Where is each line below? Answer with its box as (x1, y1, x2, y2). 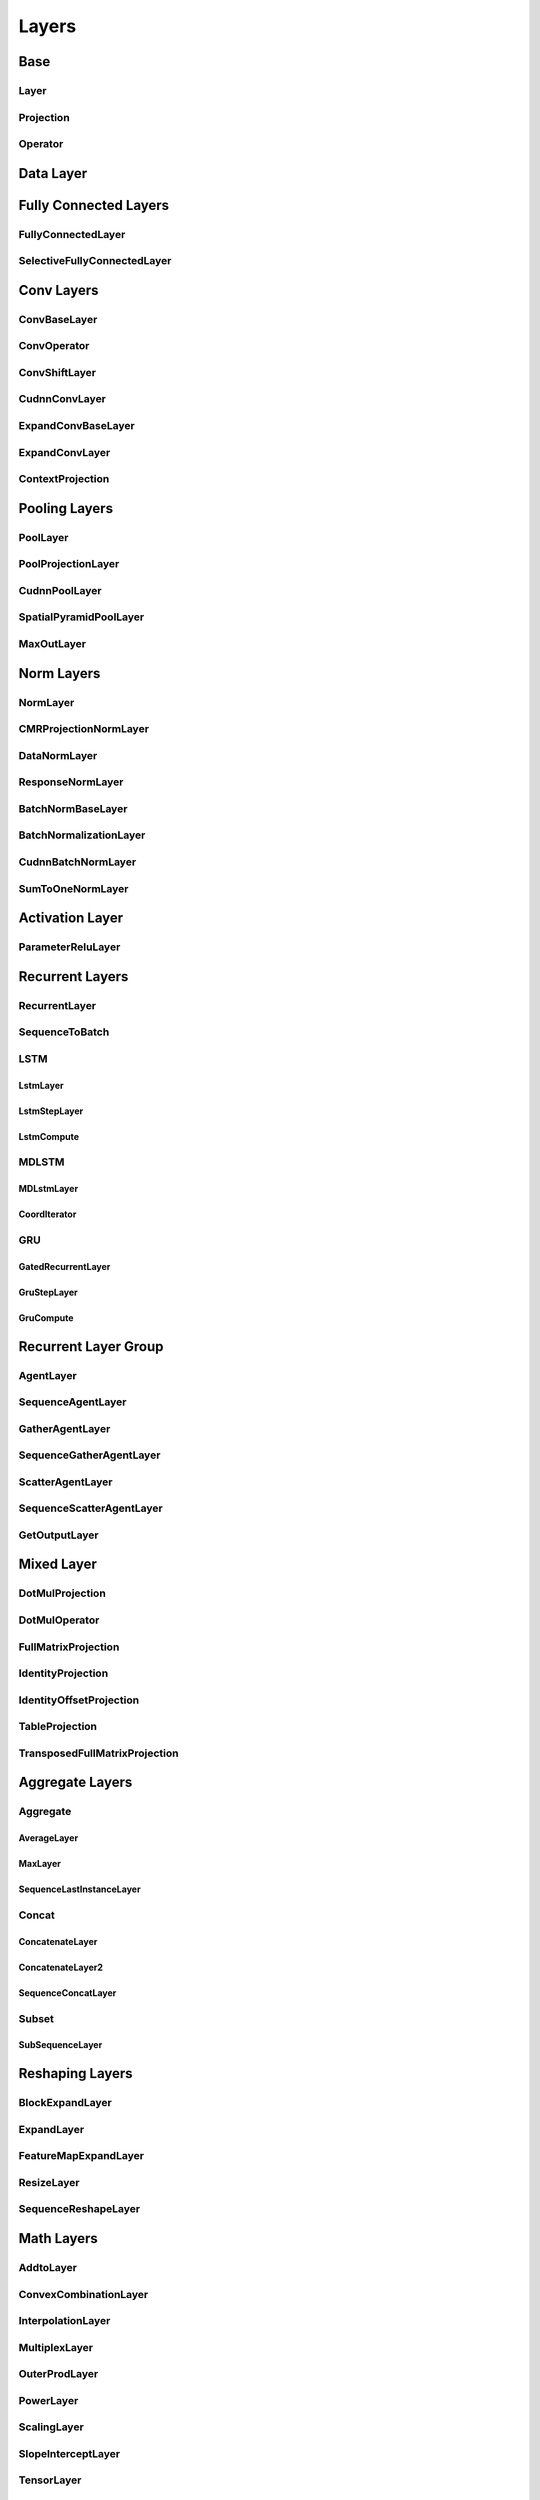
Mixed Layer (18, 1556, 97, 1573)
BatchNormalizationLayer (18, 828, 146, 842)
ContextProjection (18, 472, 110, 486)
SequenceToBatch (18, 1025, 110, 1039)
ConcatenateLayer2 (18, 1961, 104, 1973)
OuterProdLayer (18, 2367, 99, 2381)
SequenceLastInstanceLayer (18, 1883, 141, 1895)
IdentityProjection (18, 1666, 109, 1680)
